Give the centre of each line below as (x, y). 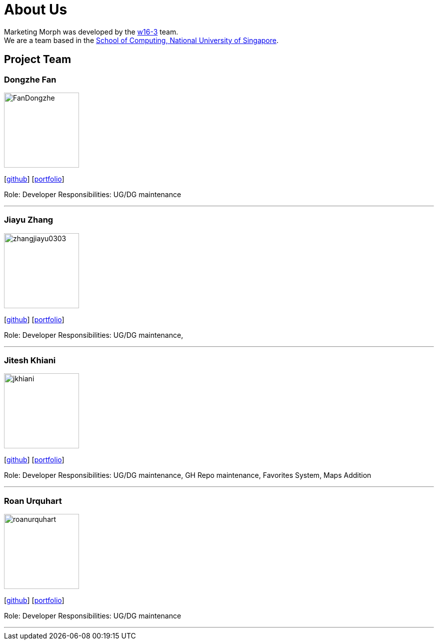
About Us (36, 10)
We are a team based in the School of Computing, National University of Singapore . (141, 40)
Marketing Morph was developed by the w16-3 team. (91, 32)
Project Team (38, 60)
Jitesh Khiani (30, 361)
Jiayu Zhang (29, 220)
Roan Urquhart (33, 501)
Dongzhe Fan (30, 79)
